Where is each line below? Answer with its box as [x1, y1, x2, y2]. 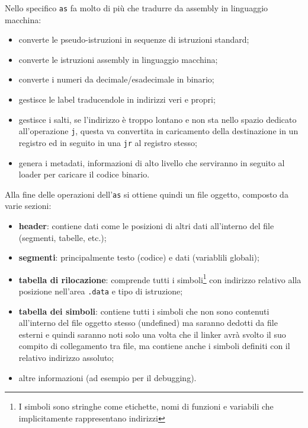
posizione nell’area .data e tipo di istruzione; [18, 285, 183, 297]
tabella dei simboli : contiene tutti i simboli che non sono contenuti [18, 305, 269, 317]
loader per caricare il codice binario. [18, 168, 150, 180]
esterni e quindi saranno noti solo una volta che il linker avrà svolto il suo [18, 328, 286, 340]
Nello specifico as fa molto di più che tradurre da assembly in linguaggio [5, 2, 268, 14]
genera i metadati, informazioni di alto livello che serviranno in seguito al [18, 156, 285, 169]
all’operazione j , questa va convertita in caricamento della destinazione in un [18, 125, 299, 137]
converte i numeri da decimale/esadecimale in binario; [18, 73, 214, 85]
